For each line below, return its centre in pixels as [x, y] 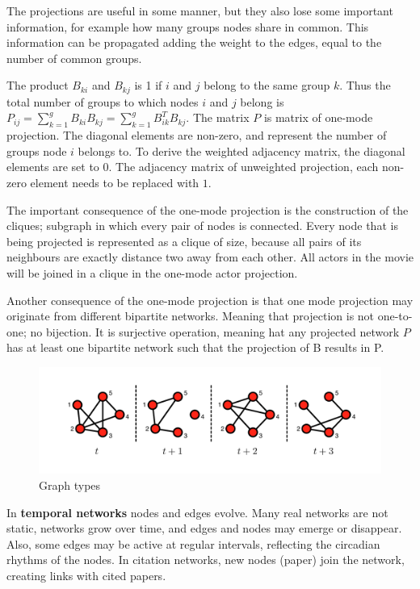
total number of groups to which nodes [103, 101]
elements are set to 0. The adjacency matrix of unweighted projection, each [193, 167]
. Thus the [365, 85]
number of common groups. [74, 58]
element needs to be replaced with [115, 182]
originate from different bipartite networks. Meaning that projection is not [191, 316]
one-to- [395, 316]
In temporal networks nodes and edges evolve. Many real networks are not [197, 512]
